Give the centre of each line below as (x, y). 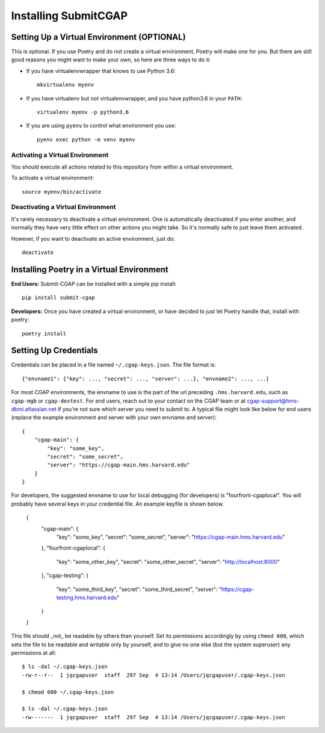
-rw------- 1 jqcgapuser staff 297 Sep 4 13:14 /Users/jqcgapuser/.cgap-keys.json (153, 717)
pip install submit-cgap (58, 298)
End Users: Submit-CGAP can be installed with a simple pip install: (94, 283)
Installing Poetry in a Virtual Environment (90, 269)
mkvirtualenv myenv (66, 85)
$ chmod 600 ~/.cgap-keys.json (68, 692)
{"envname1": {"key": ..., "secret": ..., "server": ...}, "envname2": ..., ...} (146, 379)
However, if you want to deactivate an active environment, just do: (93, 238)
